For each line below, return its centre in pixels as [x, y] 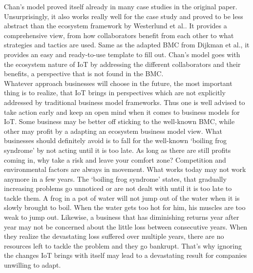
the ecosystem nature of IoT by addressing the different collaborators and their [122, 64]
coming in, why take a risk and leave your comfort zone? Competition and [115, 159]
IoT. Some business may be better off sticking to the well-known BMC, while [119, 121]
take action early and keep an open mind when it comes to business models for [122, 112]
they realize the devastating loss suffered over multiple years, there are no [114, 236]
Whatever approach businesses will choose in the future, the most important [118, 83]
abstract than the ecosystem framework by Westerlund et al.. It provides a [116, 26]
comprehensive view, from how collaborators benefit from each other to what [119, 35]
